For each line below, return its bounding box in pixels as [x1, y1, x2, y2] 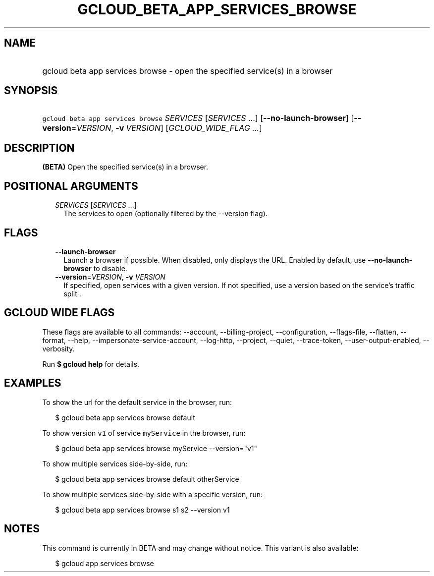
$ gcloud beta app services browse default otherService [55, 474, 239, 483]
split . [63, 289, 81, 298]
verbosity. [42, 344, 75, 353]
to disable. [93, 264, 127, 273]
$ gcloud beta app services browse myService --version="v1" [55, 444, 258, 453]
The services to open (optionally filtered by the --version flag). [63, 209, 268, 218]
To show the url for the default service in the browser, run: [42, 398, 232, 406]
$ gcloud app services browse [55, 559, 154, 568]
